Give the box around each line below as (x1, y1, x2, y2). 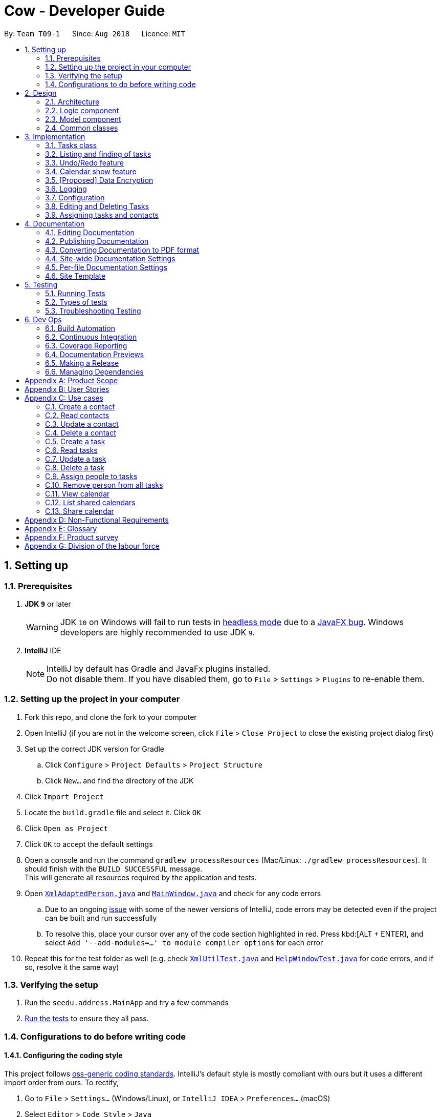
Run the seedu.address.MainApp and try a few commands (25, 998, 229, 1007)
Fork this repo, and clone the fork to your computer (25, 712, 197, 721)
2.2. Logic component (45, 106, 119, 115)
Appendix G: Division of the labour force (25, 541, 160, 550)
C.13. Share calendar (45, 506, 114, 515)
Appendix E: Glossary (25, 524, 97, 533)
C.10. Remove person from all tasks (45, 480, 163, 489)
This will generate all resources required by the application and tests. (25, 873, 257, 882)
